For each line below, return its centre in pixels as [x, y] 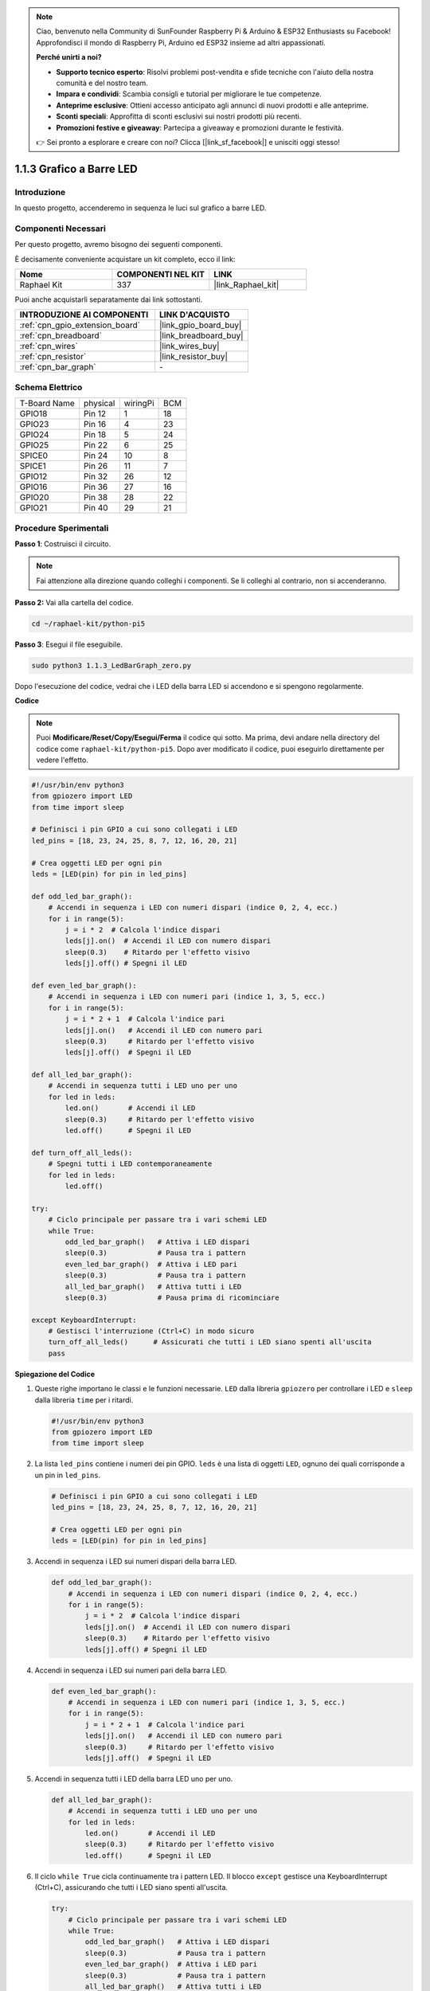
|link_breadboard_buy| [201, 336]
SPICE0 [33, 456]
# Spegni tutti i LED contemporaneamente [130, 1164]
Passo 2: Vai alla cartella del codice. [74, 603]
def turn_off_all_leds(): [82, 1152]
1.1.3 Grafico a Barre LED [76, 168]
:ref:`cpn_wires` [49, 346]
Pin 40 [96, 508]
